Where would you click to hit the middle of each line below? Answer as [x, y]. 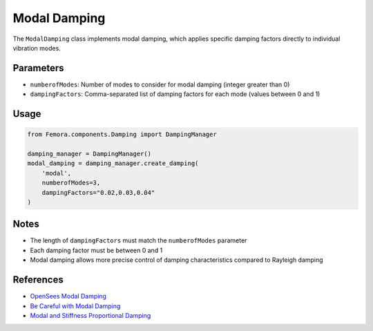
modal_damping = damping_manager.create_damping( [113, 163]
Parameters [38, 68]
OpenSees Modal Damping [68, 296]
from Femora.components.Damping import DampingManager [122, 134]
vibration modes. [37, 48]
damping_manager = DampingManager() [89, 154]
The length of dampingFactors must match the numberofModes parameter [138, 240]
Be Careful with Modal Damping [75, 306]
